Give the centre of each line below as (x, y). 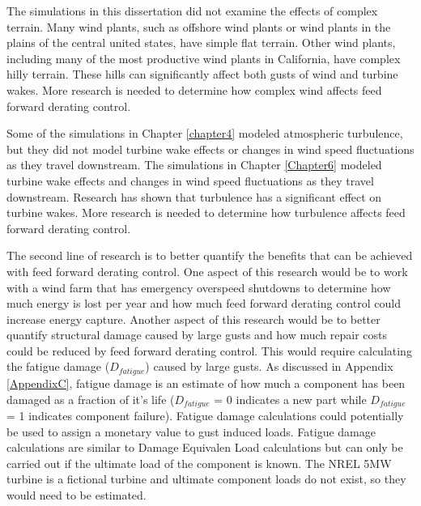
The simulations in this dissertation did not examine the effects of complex (192, 11)
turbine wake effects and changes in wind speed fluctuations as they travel (190, 180)
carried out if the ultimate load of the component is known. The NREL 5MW (199, 463)
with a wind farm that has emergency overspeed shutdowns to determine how (199, 287)
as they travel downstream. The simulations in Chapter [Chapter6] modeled (194, 165)
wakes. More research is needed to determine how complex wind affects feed (194, 89)
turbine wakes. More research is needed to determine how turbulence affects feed (206, 213)
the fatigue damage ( (58, 366)
